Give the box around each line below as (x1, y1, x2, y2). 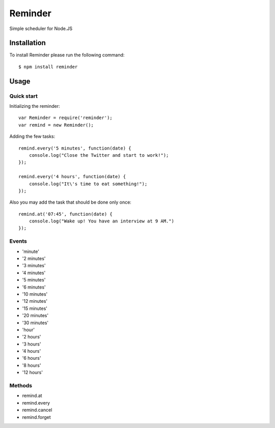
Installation (9, 39, 46, 47)
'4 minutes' (22, 270, 46, 276)
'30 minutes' (22, 320, 49, 326)
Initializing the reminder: (9, 103, 61, 109)
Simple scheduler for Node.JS (9, 25, 73, 32)
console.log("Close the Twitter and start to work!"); (29, 152, 169, 158)
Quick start (9, 92, 38, 99)
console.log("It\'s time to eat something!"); (29, 181, 148, 187)
